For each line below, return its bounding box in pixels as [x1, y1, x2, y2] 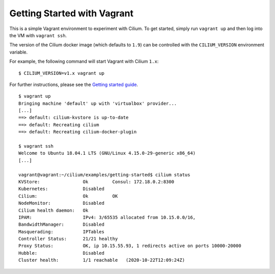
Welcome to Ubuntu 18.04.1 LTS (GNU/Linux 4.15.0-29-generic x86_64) [18, 150, 196, 156]
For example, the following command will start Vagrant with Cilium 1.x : [9, 59, 159, 65]
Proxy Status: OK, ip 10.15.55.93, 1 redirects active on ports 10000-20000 [18, 243, 241, 249]
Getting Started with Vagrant [9, 8, 134, 19]
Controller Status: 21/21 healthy [18, 236, 118, 242]
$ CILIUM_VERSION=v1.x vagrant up [18, 70, 104, 76]
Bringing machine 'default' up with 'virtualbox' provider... [18, 100, 177, 106]
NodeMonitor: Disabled [18, 200, 104, 206]
